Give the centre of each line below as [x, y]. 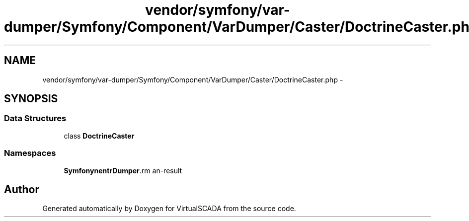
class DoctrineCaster [99, 136]
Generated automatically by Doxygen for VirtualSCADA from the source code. [169, 209]
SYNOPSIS [31, 99]
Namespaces [30, 153]
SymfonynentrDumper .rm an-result [123, 170]
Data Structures [35, 118]
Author [22, 189]
